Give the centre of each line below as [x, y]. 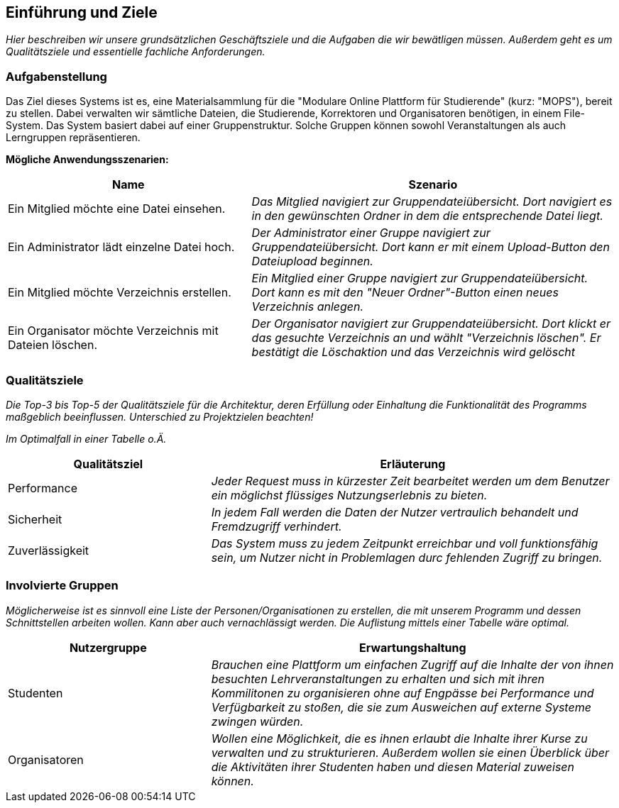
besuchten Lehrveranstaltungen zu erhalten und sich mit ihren [378, 679]
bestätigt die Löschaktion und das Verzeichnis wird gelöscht [413, 352]
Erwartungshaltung [413, 647]
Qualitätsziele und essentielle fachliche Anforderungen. [136, 52]
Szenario [433, 185]
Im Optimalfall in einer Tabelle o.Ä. [86, 438]
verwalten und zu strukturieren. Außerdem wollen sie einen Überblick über [410, 752]
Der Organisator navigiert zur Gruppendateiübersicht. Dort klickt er [431, 324]
